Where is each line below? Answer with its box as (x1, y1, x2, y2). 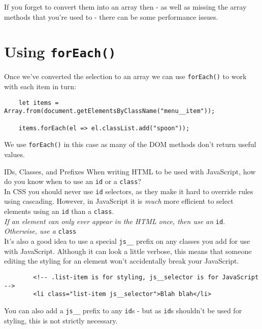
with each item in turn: (4, 81, 76, 92)
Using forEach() (4, 41, 116, 62)
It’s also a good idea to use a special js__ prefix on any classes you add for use (4, 236, 250, 246)
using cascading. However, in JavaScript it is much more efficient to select (4, 196, 234, 206)
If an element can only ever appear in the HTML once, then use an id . (4, 215, 225, 226)
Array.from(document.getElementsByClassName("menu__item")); (4, 107, 215, 115)
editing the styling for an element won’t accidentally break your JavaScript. (4, 255, 239, 266)
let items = (18, 99, 59, 106)
